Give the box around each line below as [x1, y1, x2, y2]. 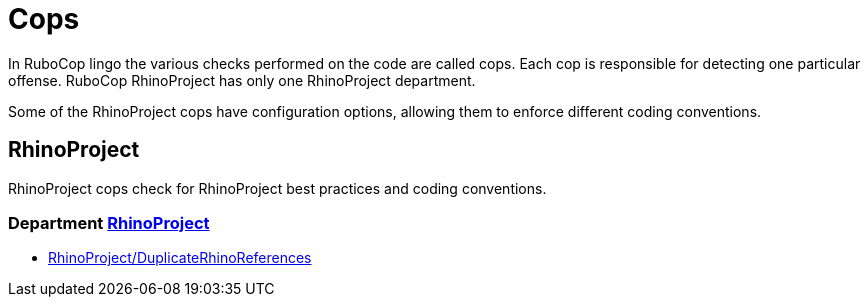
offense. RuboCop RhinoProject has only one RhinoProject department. [8, 71, 476, 89]
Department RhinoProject [8, 212, 210, 233]
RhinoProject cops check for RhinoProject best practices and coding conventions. [8, 179, 547, 197]
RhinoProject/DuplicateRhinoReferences [48, 249, 312, 267]
